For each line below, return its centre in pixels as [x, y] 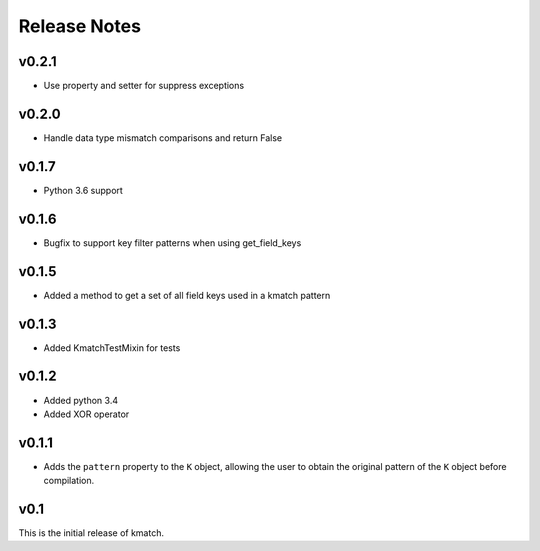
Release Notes [80, 26]
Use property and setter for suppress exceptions [144, 86]
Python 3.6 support [83, 190]
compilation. [69, 481]
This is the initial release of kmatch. [91, 533]
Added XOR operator [86, 414]
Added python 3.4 [81, 400]
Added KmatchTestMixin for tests [112, 347]
